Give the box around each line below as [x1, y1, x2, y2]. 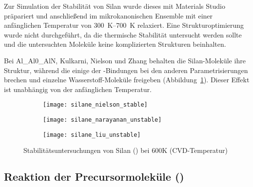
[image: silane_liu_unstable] [43, 131, 141, 138]
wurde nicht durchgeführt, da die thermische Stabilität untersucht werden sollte [4, 29, 242, 39]
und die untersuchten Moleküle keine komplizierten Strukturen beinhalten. [4, 39, 226, 49]
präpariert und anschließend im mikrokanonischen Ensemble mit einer [4, 10, 213, 20]
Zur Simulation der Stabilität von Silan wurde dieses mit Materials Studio [4, 1, 225, 11]
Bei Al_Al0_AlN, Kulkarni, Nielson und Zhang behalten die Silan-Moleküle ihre [4, 55, 246, 65]
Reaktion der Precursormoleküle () [4, 169, 184, 184]
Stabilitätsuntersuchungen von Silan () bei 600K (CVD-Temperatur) [23, 145, 228, 155]
